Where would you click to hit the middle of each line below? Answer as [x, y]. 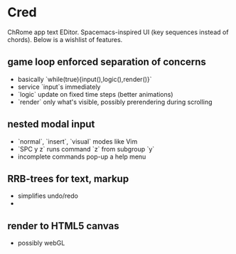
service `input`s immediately [59, 87]
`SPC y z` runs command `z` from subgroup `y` [86, 149]
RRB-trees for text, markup [68, 179]
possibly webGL [41, 243]
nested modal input [51, 124]
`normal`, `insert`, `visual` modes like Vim [77, 141]
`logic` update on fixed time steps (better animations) [95, 94]
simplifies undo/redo [48, 196]
